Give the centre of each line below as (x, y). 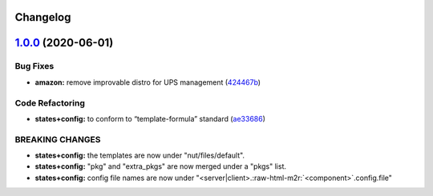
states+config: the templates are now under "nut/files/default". (140, 155)
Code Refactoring (50, 102)
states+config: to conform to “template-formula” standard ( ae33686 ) (150, 118)
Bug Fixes (34, 66)
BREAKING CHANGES (58, 139)
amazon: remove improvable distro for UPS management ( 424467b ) (148, 82)
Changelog (43, 17)
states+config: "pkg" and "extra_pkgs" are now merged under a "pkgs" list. (161, 166)
